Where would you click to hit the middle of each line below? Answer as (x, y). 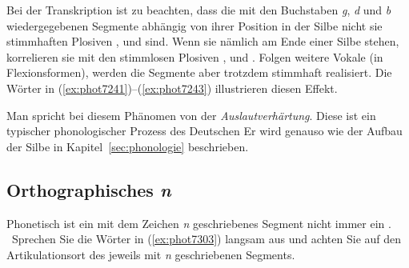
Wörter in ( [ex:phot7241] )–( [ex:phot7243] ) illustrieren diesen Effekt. (172, 88)
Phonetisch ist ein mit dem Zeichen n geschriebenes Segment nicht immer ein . (199, 223)
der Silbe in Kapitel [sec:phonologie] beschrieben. (128, 146)
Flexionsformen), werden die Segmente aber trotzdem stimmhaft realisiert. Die (199, 72)
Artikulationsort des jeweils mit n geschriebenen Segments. (151, 254)
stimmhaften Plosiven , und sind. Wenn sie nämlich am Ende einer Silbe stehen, (203, 41)
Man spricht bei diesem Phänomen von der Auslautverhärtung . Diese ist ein (191, 115)
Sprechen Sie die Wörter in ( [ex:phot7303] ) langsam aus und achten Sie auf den (207, 239)
